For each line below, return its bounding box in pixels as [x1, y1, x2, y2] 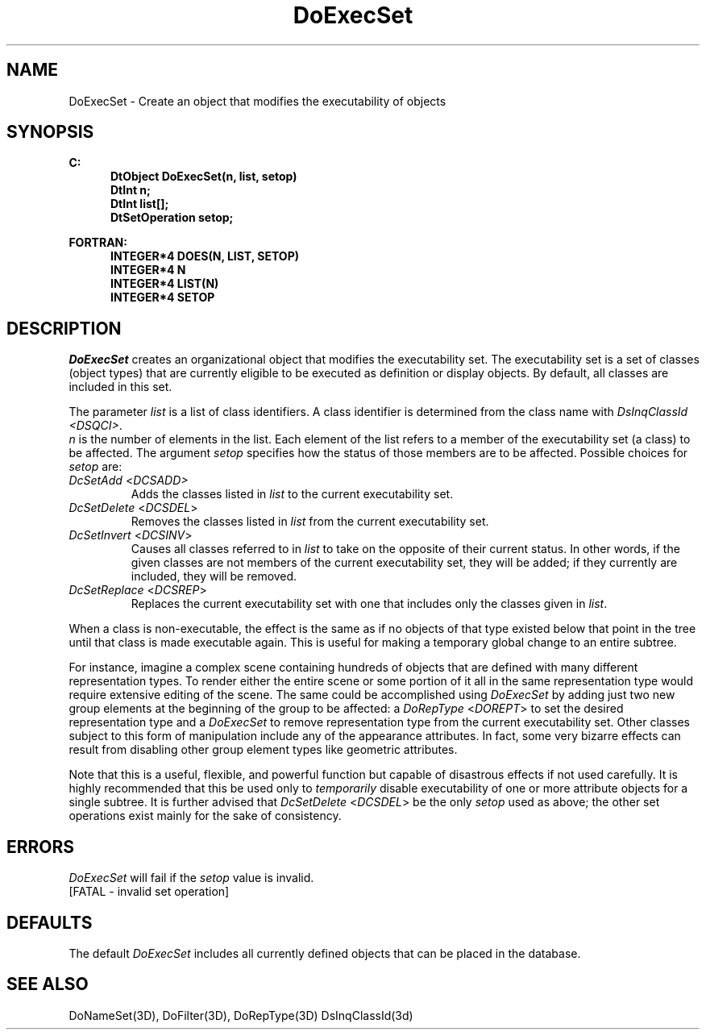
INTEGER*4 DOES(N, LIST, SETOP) [110, 249, 299, 264]
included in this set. [69, 380, 172, 394]
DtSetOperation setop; [110, 210, 234, 225]
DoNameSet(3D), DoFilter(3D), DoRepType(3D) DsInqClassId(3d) [69, 1008, 413, 1022]
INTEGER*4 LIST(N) [110, 277, 219, 291]
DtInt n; [110, 183, 151, 198]
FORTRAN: [69, 235, 127, 250]
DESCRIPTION [6, 318, 122, 339]
